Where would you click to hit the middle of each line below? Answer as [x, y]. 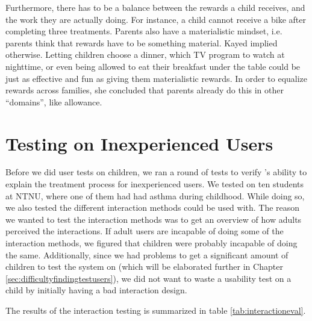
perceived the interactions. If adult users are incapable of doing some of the [145, 231]
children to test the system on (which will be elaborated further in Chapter [144, 266]
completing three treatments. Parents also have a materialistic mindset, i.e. [144, 31]
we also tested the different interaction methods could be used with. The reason [153, 207]
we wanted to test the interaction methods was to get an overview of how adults [154, 219]
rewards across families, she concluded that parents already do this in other [145, 90]
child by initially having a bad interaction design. [96, 290]
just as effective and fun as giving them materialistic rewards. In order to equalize [157, 78]
